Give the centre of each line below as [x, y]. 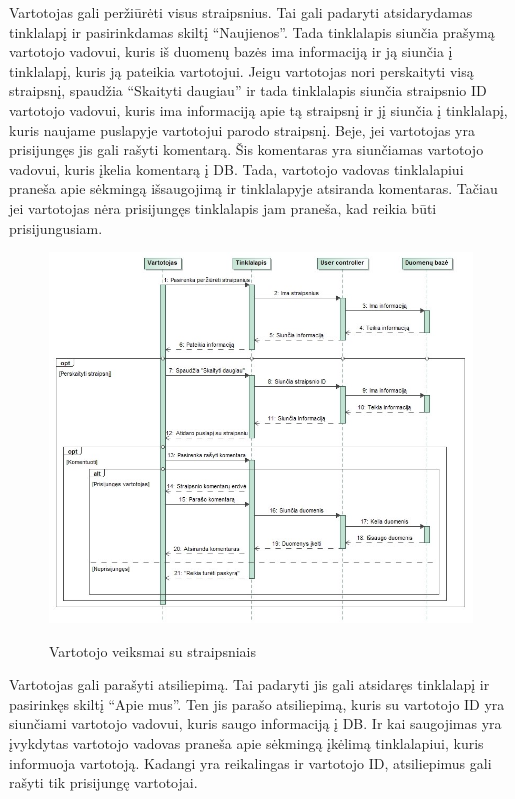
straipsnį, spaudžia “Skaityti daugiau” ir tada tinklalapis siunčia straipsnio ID [248, 90]
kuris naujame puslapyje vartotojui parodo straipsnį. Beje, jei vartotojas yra [242, 129]
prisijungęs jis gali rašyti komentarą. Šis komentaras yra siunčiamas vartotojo [246, 149]
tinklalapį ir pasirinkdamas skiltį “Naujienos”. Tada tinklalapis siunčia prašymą [252, 31]
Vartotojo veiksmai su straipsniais [152, 650]
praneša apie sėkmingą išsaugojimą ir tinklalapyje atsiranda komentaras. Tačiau [253, 188]
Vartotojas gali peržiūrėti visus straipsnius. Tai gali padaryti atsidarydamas [241, 12]
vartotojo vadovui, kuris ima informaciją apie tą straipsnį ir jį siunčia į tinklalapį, [258, 109]
